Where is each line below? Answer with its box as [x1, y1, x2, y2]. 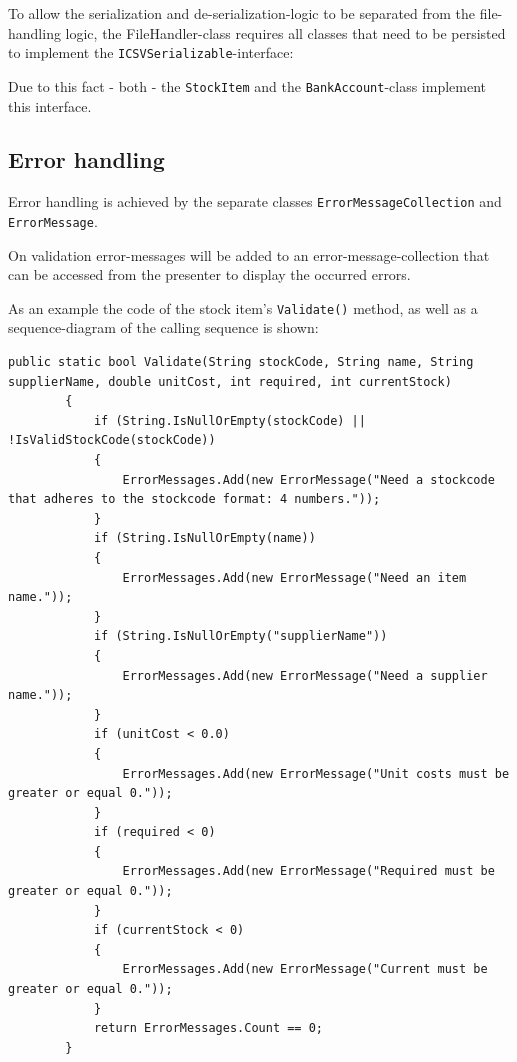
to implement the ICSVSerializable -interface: [8, 42, 294, 63]
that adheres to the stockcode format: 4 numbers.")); [8, 492, 381, 507]
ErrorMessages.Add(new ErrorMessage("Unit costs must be [122, 766, 510, 781]
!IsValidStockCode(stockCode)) [8, 433, 216, 448]
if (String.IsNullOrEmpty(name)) [93, 531, 316, 546]
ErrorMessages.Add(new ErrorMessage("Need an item [122, 570, 467, 585]
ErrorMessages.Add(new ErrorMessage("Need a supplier [122, 668, 488, 683]
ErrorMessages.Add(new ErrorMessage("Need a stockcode [122, 472, 495, 487]
